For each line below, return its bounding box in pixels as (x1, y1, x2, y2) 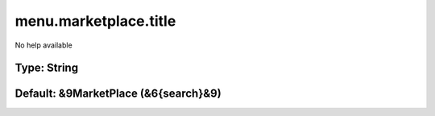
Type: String (14, 61, 79, 75)
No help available (14, 40, 72, 50)
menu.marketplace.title (14, 12, 176, 30)
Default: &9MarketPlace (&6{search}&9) (14, 87, 222, 101)
